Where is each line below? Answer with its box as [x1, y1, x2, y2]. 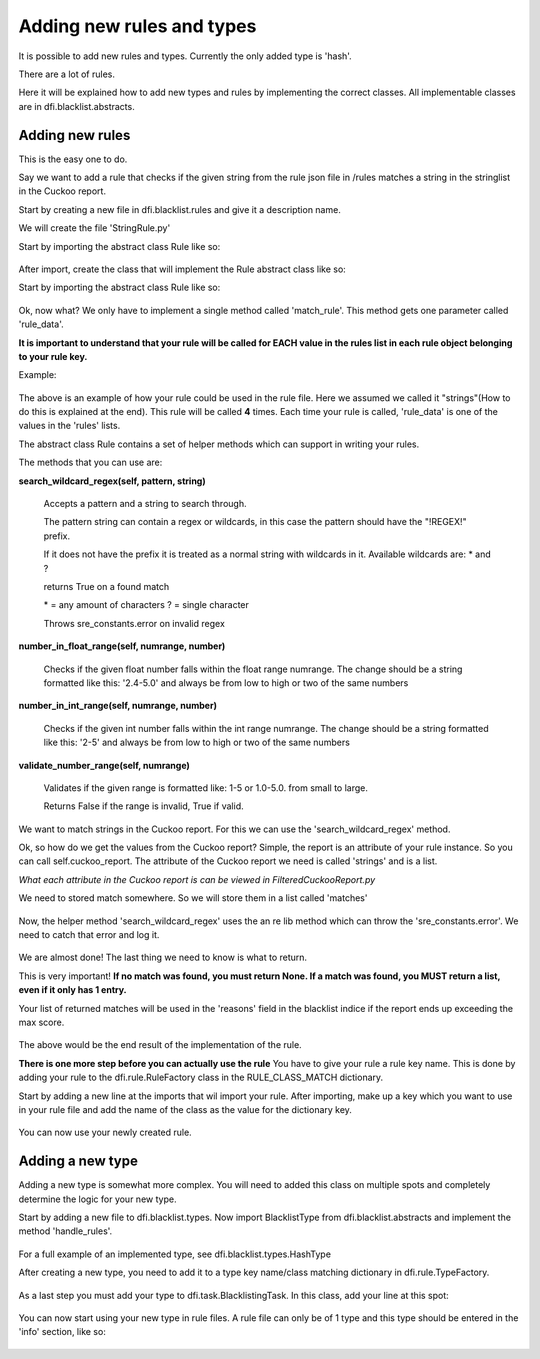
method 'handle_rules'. [18, 1225, 113, 1237]
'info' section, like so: [18, 1326, 107, 1338]
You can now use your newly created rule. [18, 1126, 192, 1139]
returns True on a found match [43, 581, 170, 592]
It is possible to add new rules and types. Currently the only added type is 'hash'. [18, 50, 352, 62]
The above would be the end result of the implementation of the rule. [18, 1039, 302, 1051]
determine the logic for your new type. [18, 1193, 177, 1205]
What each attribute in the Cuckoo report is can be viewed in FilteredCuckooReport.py [18, 873, 376, 885]
